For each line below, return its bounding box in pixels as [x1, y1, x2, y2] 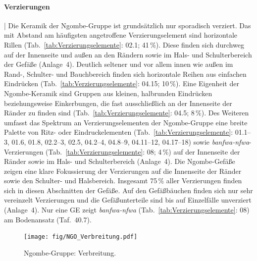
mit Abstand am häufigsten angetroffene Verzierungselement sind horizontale [4, 30, 238, 40]
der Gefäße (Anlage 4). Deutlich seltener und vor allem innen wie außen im [4, 59, 233, 69]
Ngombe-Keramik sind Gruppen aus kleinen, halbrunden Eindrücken [4, 88, 212, 98]
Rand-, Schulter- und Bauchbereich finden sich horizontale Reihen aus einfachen [4, 68, 247, 79]
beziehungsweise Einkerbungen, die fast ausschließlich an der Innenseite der [4, 98, 232, 108]
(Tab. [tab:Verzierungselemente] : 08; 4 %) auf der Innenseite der [46, 146, 240, 157]
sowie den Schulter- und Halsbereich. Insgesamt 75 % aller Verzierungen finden [4, 175, 242, 186]
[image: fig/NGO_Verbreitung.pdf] [24, 233, 138, 241]
